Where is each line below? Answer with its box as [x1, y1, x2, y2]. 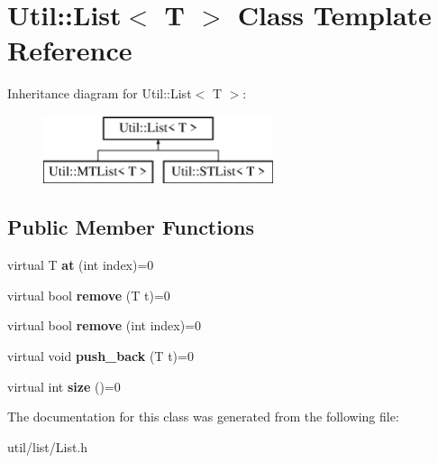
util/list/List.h [7, 437, 88, 456]
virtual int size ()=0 [7, 376, 121, 395]
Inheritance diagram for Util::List [7, 84, 192, 103]
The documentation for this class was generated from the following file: [7, 407, 399, 426]
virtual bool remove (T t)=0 [7, 285, 170, 304]
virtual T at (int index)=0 [7, 255, 154, 274]
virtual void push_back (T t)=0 [7, 347, 194, 366]
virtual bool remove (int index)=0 [7, 316, 202, 335]
